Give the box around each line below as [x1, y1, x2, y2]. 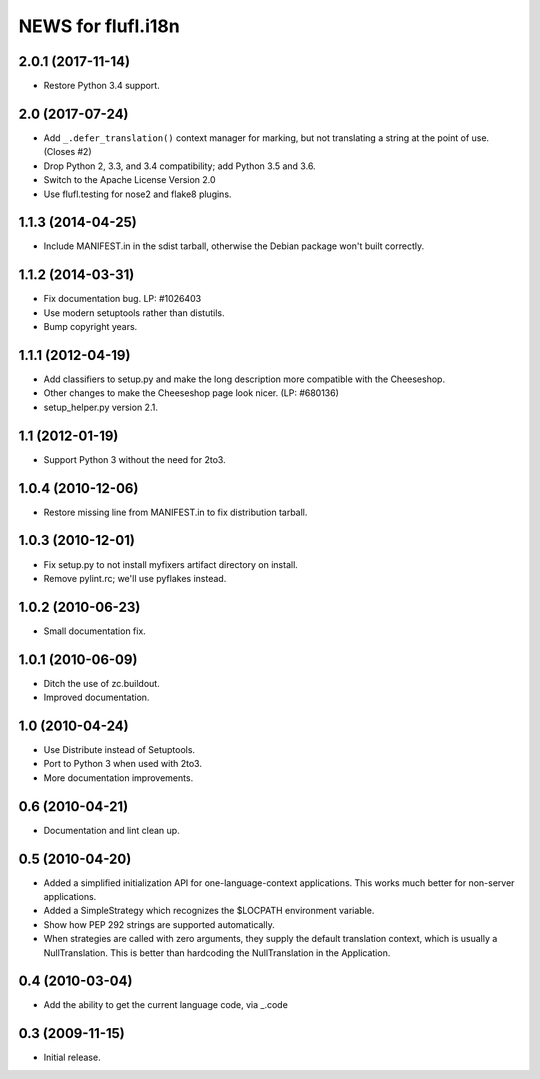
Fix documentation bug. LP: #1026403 [43, 293, 202, 305]
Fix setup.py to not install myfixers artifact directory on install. [43, 558, 299, 570]
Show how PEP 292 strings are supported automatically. [43, 918, 275, 930]
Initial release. [43, 1051, 101, 1064]
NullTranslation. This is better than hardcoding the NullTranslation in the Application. [43, 946, 391, 959]
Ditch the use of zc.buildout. [43, 677, 160, 689]
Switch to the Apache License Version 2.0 [43, 174, 216, 186]
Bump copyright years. [43, 321, 138, 333]
